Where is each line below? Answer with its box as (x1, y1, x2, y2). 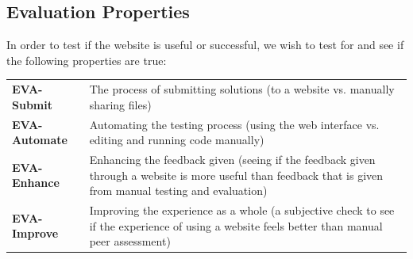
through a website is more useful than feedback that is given (89, 166, 384, 183)
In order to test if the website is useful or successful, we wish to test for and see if (6, 36, 404, 53)
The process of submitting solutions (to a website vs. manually (89, 81, 395, 97)
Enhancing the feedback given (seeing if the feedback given (89, 151, 376, 168)
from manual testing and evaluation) (89, 182, 268, 199)
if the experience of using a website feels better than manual (89, 217, 383, 234)
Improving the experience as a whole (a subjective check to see (89, 202, 395, 219)
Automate (12, 131, 68, 148)
